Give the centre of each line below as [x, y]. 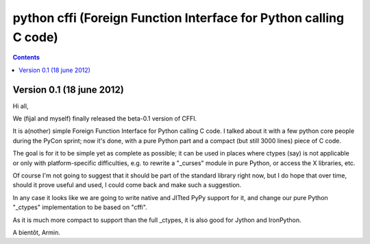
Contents [26, 58]
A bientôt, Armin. [37, 232]
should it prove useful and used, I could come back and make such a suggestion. [127, 185]
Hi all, [21, 106]
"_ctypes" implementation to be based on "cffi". [80, 207]
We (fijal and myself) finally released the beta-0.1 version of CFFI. [105, 119]
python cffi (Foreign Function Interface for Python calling [178, 18]
